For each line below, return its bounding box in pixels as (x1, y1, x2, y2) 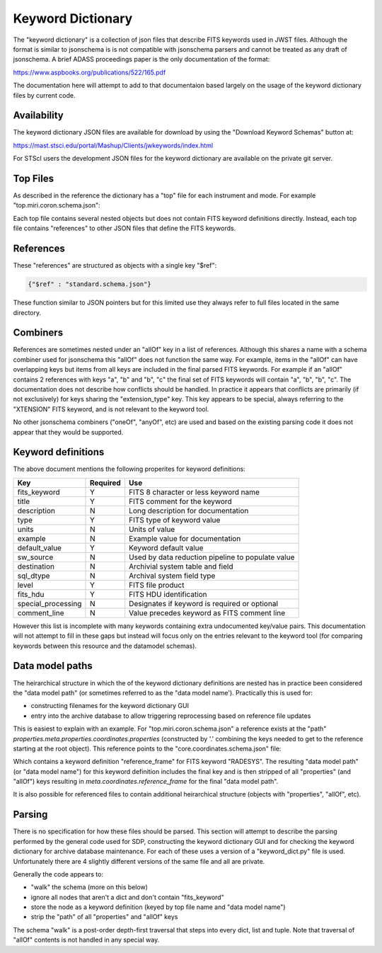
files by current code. (13, 91, 76, 99)
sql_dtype (17, 571, 50, 581)
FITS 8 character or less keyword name (128, 487, 260, 497)
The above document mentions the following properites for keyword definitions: (13, 464, 245, 474)
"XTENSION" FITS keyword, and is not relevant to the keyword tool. (13, 404, 209, 413)
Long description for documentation (128, 506, 249, 515)
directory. (13, 308, 42, 316)
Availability (13, 110, 64, 122)
